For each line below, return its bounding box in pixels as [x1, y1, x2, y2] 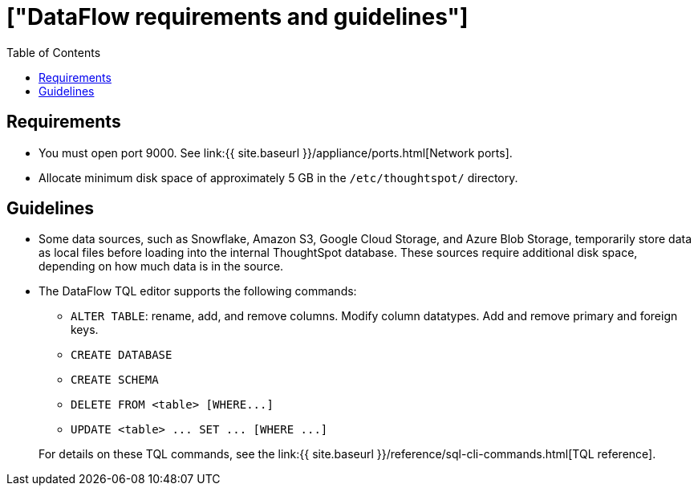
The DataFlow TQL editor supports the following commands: [39, 284, 357, 299]
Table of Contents [6, 45, 101, 59]
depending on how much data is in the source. [39, 259, 284, 274]
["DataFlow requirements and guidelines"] [6, 3, 469, 30]
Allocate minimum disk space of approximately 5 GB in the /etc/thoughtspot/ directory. [39, 170, 518, 185]
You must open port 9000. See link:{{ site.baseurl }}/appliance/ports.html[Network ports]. [39, 145, 513, 160]
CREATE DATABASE [71, 348, 172, 362]
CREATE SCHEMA [71, 373, 159, 387]
